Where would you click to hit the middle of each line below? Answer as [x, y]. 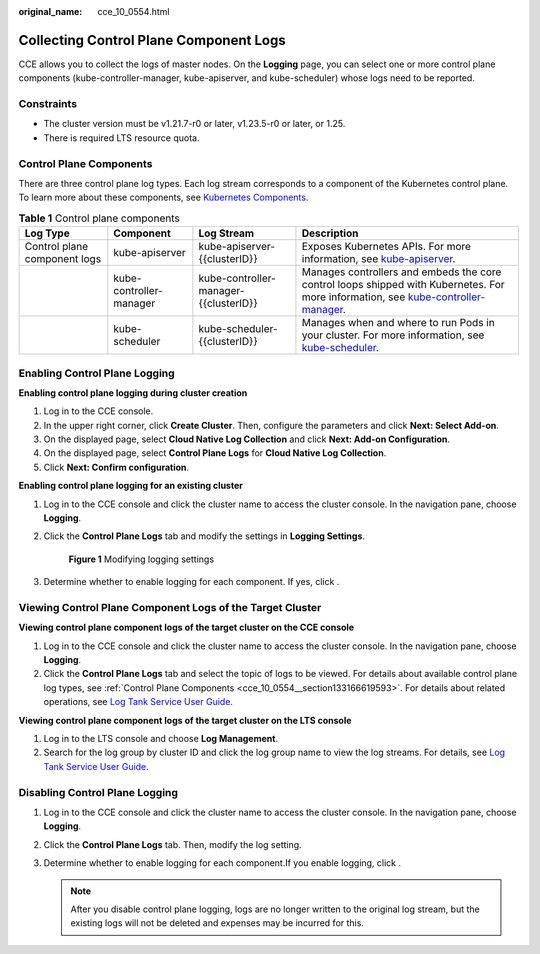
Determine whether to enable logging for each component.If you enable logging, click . [222, 863]
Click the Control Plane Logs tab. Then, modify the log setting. [172, 844]
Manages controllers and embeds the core [401, 272]
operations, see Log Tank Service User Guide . [138, 702]
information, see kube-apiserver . [378, 259]
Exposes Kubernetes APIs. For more [386, 247]
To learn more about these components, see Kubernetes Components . [163, 197]
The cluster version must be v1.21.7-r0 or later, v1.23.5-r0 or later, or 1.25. [194, 124]
